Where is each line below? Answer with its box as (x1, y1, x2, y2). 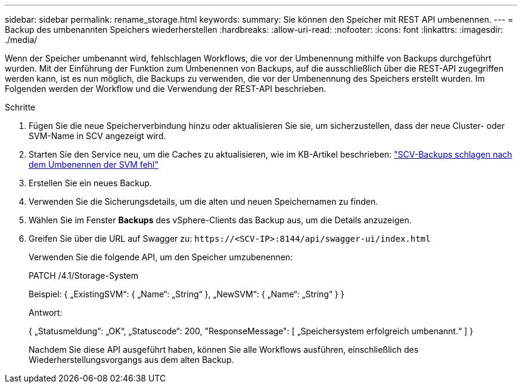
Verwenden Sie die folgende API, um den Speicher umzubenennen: (29, 252, 293, 262)
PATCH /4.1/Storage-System (29, 270, 138, 281)
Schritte (5, 102, 36, 112)
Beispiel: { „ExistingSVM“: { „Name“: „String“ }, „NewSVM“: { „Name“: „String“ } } (29, 289, 344, 299)
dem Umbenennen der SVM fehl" (29, 159, 159, 170)
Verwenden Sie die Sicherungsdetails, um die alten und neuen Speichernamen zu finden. (29, 196, 378, 207)
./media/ (5, 35, 38, 45)
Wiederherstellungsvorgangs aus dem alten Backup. (29, 355, 234, 365)
